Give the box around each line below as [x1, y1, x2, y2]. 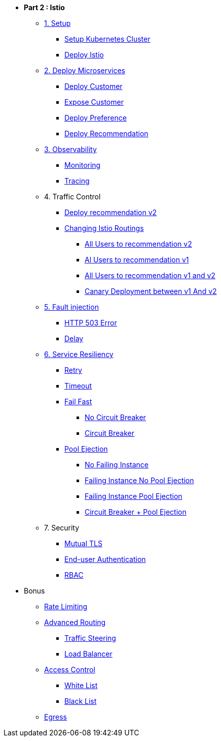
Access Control [44, 665, 95, 674]
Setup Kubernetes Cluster [64, 35, 151, 43]
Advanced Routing [44, 618, 106, 627]
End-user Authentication [64, 555, 146, 564]
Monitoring [64, 161, 101, 169]
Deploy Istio [64, 50, 104, 59]
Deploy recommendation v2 [64, 208, 157, 217]
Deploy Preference [64, 113, 127, 122]
